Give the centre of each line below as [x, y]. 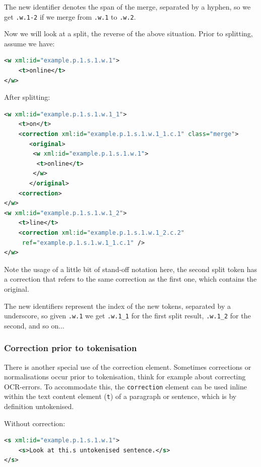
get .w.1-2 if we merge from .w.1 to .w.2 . [70, 16]
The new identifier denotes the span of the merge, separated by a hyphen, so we [127, 7]
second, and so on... [34, 325]
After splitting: [27, 97]
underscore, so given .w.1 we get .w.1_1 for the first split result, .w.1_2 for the [127, 316]
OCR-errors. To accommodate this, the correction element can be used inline [125, 386]
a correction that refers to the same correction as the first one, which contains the [130, 279]
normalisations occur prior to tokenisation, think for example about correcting [125, 377]
